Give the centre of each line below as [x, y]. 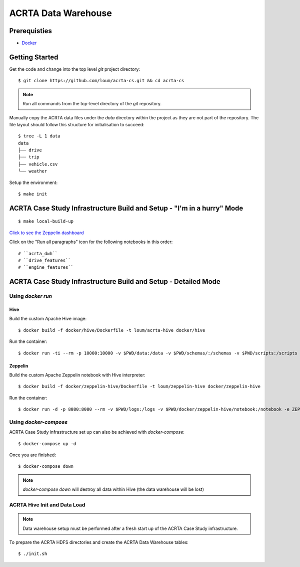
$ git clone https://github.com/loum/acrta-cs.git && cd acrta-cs [101, 81]
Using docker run [31, 296]
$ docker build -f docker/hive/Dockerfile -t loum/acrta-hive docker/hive [112, 330]
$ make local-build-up [46, 221]
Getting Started [34, 57]
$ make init [33, 194]
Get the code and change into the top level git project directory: [74, 69]
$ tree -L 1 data [39, 136]
